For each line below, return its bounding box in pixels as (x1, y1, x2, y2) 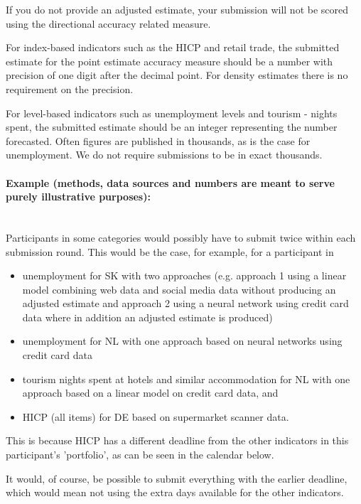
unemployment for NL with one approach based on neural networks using (22, 333, 343, 348)
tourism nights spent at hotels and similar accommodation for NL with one (22, 371, 350, 386)
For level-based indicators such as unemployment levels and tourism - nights (6, 105, 338, 120)
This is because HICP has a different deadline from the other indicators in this (6, 433, 349, 448)
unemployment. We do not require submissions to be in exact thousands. (6, 147, 323, 162)
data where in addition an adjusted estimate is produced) (22, 309, 273, 324)
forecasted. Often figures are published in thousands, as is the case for (6, 133, 311, 148)
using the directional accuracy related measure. (6, 16, 211, 31)
